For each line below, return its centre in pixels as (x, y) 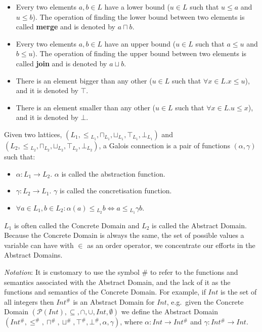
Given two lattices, (33, 134)
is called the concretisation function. (116, 191)
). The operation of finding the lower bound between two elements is (139, 16)
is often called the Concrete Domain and (77, 225)
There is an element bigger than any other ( (84, 80)
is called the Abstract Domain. (199, 225)
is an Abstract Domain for (114, 301)
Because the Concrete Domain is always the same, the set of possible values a (124, 235)
